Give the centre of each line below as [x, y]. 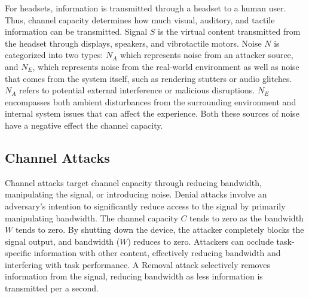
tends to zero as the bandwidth [247, 218]
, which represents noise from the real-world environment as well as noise [166, 66]
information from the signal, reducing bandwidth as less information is [134, 276]
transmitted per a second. [52, 288]
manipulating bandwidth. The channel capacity [91, 218]
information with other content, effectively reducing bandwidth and [157, 253]
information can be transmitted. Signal [76, 31]
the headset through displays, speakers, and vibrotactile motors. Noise [133, 43]
